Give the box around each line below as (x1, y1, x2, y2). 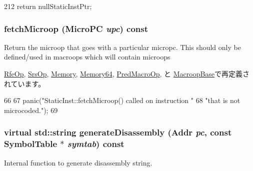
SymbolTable (4, 137, 57, 150)
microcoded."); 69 (4, 104, 58, 115)
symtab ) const (67, 137, 124, 150)
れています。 (4, 78, 45, 88)
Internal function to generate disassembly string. (4, 157, 152, 167)
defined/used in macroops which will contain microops (4, 51, 170, 62)
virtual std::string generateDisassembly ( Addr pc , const (4, 126, 232, 138)
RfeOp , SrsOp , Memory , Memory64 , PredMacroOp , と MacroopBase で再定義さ (4, 68, 250, 78)
